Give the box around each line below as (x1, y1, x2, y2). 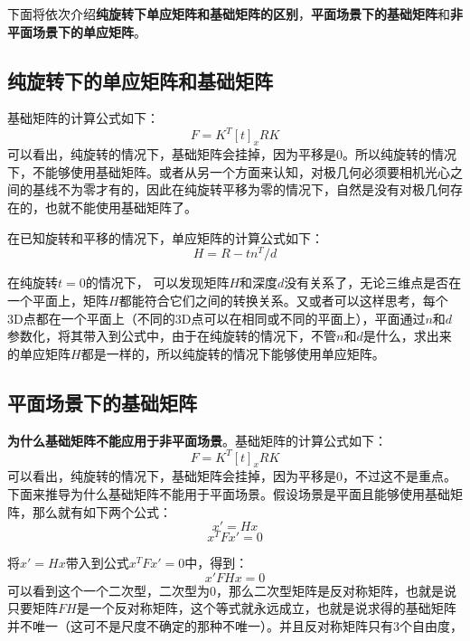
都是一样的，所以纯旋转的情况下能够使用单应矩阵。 (80, 344, 385, 363)
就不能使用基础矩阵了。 (57, 198, 197, 217)
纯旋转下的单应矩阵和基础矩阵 (7, 66, 273, 94)
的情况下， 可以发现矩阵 (85, 273, 230, 292)
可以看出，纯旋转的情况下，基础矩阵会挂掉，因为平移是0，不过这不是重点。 (7, 467, 456, 485)
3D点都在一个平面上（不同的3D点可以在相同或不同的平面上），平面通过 (7, 308, 426, 327)
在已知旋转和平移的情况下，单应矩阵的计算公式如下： (7, 228, 324, 247)
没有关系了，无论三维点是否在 (284, 273, 462, 292)
